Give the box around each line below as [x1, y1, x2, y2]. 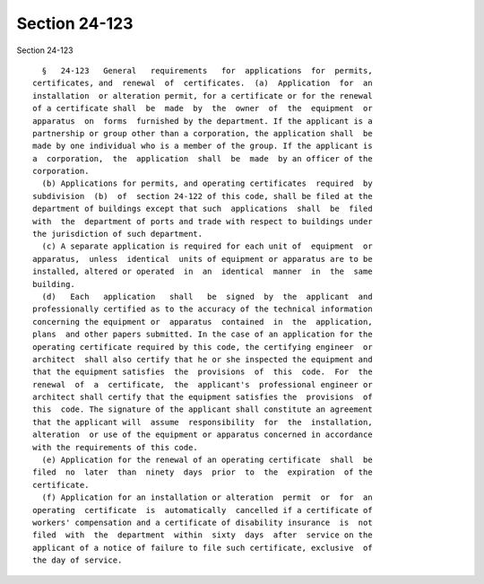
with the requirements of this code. [32, 442, 199, 452]
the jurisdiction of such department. [32, 229, 203, 240]
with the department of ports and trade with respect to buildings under [32, 216, 373, 226]
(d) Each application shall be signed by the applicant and [41, 292, 373, 301]
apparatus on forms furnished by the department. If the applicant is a [32, 116, 373, 126]
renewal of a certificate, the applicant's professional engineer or [32, 379, 373, 389]
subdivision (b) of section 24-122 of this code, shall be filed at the [32, 191, 373, 201]
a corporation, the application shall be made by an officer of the [32, 153, 373, 163]
